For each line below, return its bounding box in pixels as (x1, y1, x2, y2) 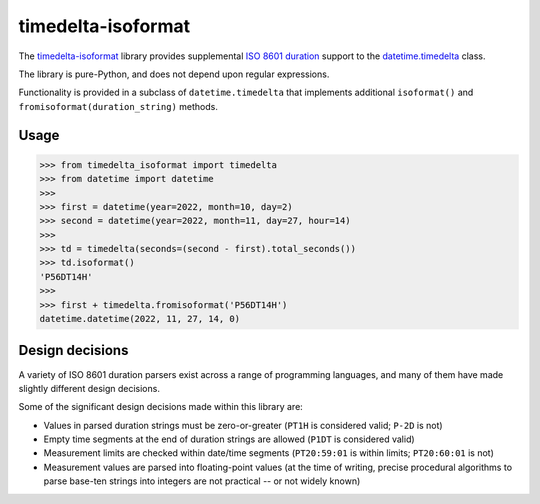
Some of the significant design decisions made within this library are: (18, 401, 304, 413)
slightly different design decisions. (18, 382, 160, 394)
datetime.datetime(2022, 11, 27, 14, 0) (39, 313, 240, 325)
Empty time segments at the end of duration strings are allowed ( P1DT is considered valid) (43, 433, 415, 445)
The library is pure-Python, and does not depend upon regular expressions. (18, 68, 330, 80)
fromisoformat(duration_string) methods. (18, 100, 219, 112)
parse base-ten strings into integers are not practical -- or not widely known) (43, 475, 361, 487)
